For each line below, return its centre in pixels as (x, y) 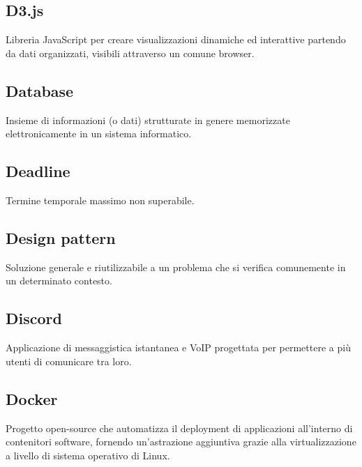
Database (40, 90)
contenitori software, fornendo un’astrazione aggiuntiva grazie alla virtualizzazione (181, 442)
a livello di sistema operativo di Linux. (88, 455)
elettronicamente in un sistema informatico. (99, 133)
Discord (34, 318)
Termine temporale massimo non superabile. (100, 200)
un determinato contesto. (59, 281)
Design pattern (61, 237)
